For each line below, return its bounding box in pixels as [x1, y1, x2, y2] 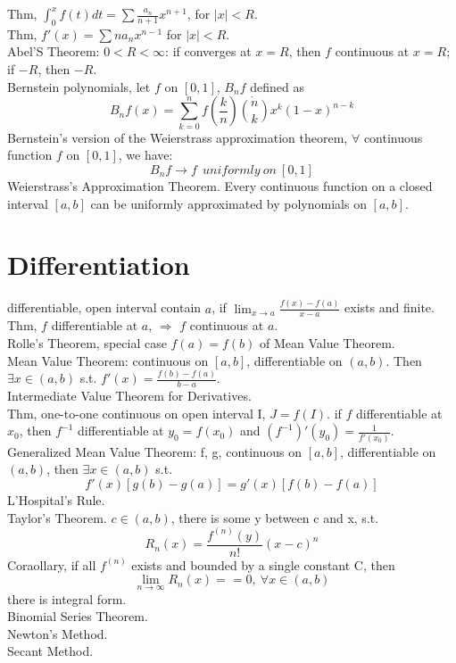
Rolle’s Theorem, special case [7, 333, 167, 352]
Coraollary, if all [7, 555, 96, 574]
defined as [250, 77, 304, 95]
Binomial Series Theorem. [7, 607, 148, 626]
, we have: [118, 145, 173, 164]
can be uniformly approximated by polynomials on [90, 194, 367, 212]
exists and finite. [344, 298, 435, 317]
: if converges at [165, 42, 252, 61]
